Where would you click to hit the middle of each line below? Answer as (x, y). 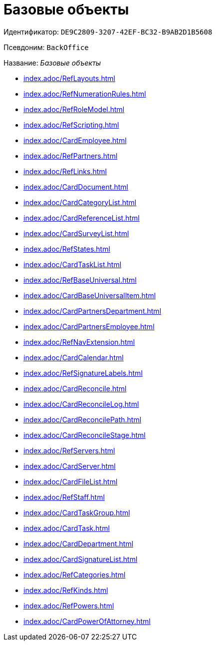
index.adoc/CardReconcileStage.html (85, 435)
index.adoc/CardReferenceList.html (82, 218)
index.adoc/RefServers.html (69, 450)
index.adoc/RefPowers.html (69, 605)
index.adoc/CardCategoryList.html (80, 202)
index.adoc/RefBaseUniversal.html (80, 280)
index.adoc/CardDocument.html (76, 187)
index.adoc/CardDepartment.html (79, 543)
